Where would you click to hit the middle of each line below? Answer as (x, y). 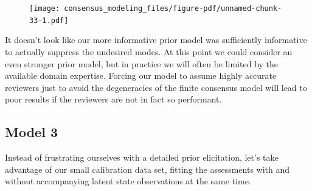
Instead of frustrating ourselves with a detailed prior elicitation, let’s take (142, 157)
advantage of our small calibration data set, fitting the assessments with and (147, 169)
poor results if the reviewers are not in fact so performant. (113, 99)
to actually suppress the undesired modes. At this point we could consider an (149, 51)
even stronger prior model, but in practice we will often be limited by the (142, 63)
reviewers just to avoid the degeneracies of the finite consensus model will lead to (156, 87)
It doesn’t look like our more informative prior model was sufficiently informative (156, 40)
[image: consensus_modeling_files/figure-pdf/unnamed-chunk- (156, 8)
